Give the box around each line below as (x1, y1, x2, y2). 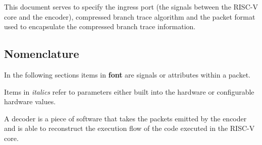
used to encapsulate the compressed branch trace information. (4, 21, 196, 32)
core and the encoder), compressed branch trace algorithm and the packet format (4, 11, 255, 22)
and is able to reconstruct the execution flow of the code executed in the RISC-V (4, 123, 255, 133)
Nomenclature (4, 46, 79, 61)
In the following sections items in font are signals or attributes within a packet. (4, 69, 250, 80)
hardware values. (4, 96, 56, 107)
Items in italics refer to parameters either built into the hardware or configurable (4, 86, 254, 97)
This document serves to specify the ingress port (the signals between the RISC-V (4, 2, 258, 12)
